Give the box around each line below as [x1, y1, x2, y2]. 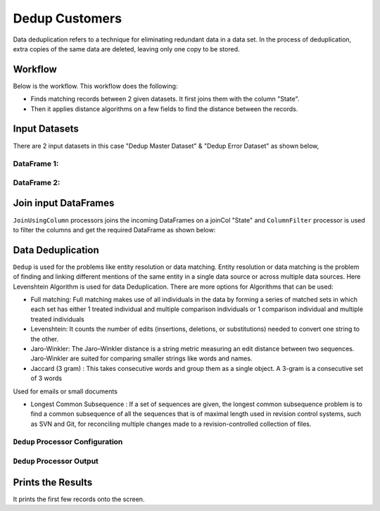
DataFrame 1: [13, 159, 59, 169]
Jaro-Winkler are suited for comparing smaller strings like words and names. [30, 354, 253, 362]
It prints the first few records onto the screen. [13, 495, 145, 503]
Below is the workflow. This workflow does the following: [13, 82, 178, 90]
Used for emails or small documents [13, 387, 118, 396]
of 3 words [30, 374, 63, 383]
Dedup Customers [13, 11, 122, 26]
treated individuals [30, 315, 84, 323]
